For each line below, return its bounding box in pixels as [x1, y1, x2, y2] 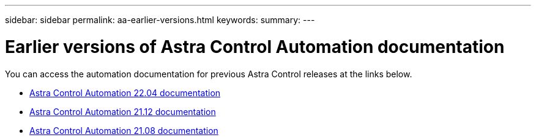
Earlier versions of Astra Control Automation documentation [5, 36, 505, 57]
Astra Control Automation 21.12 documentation [29, 106, 216, 117]
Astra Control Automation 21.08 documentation [29, 125, 218, 136]
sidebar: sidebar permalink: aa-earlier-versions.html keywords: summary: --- [5, 15, 315, 25]
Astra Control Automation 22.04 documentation [29, 87, 221, 98]
